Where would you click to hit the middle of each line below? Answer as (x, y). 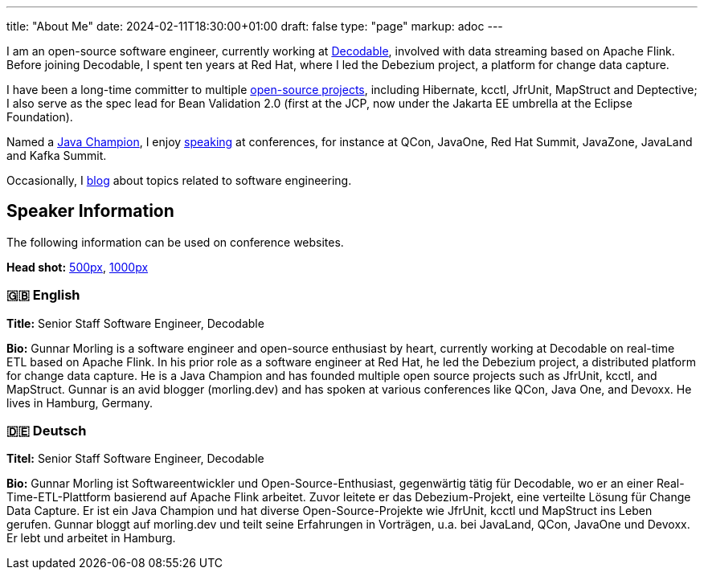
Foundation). (40, 117)
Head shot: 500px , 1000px (78, 267)
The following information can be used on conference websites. (175, 242)
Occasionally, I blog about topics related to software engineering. (179, 180)
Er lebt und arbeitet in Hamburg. (91, 538)
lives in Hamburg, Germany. (80, 402)
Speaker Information (90, 211)
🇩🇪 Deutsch (47, 430)
